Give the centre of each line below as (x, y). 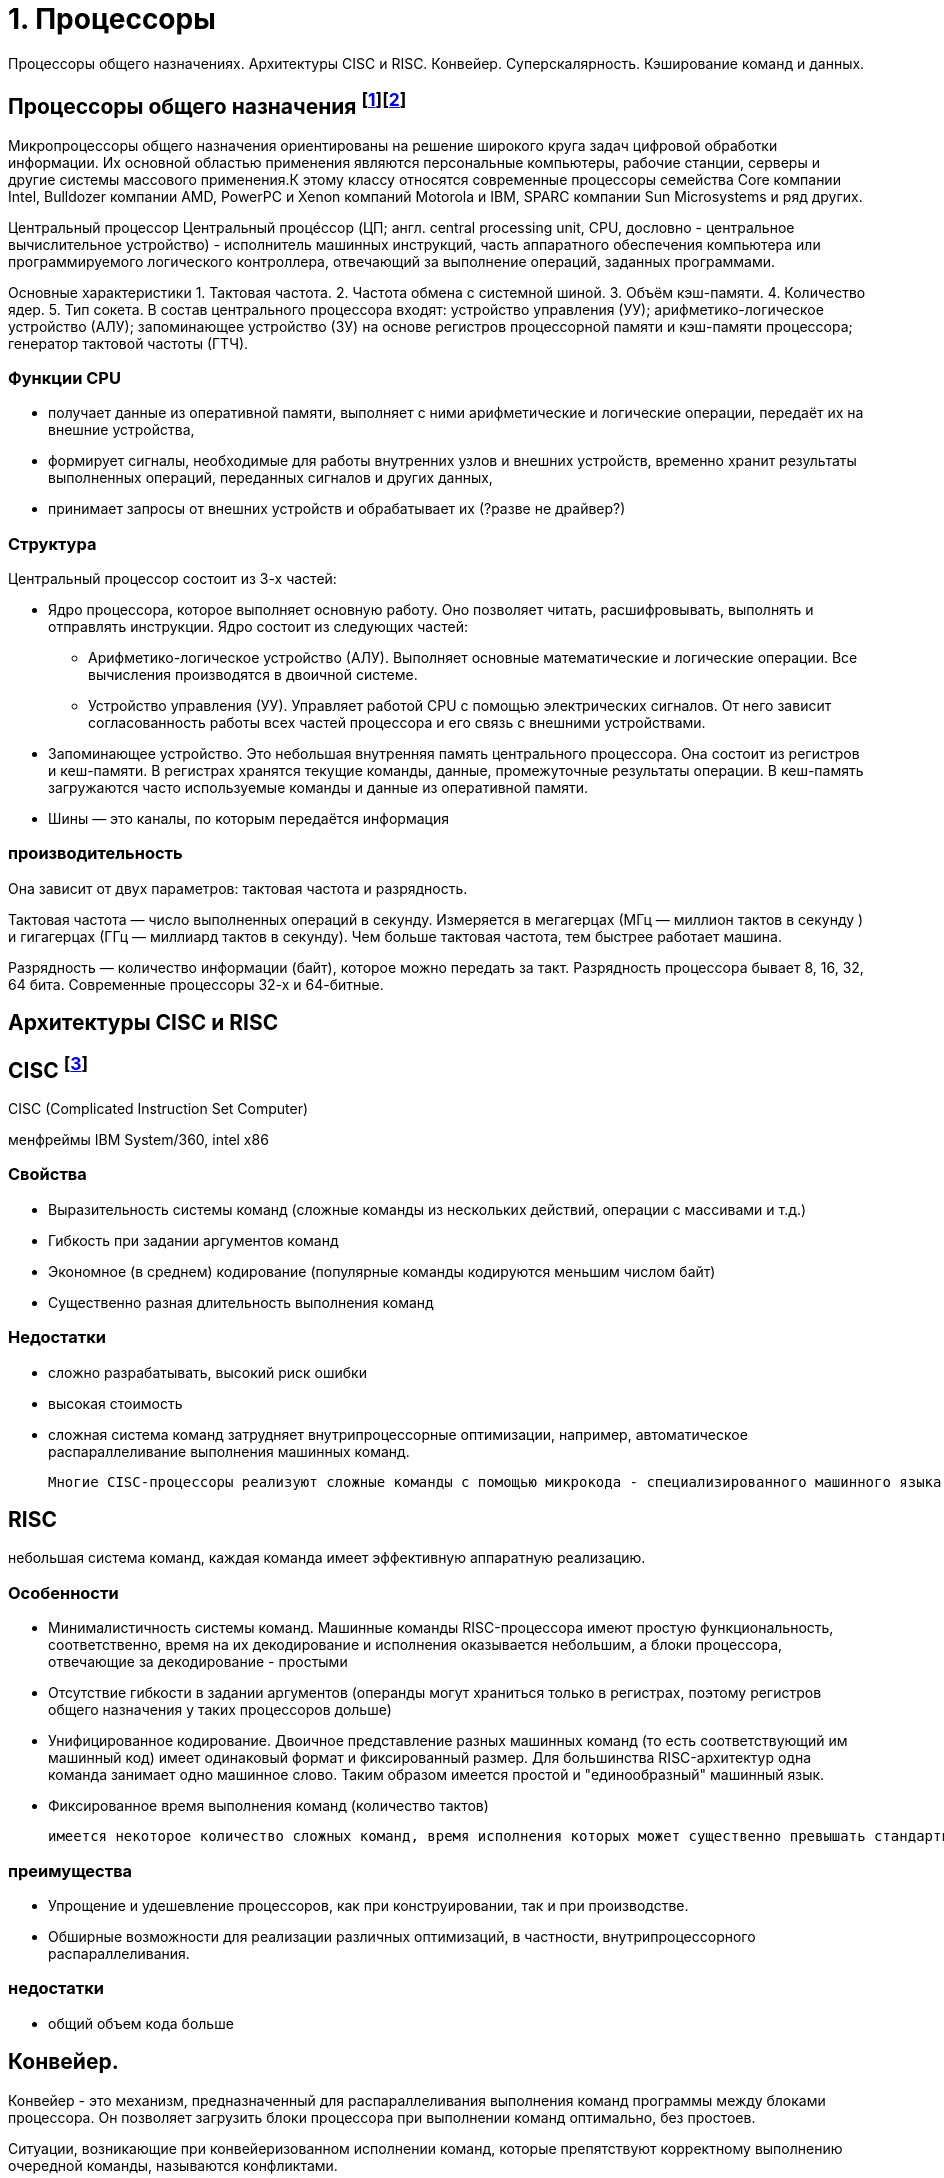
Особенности (63, 1592)
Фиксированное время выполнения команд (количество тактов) (268, 1806)
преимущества (70, 1870)
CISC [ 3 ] (48, 1067)
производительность (95, 853)
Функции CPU (64, 377)
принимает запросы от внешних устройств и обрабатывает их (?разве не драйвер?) (337, 509)
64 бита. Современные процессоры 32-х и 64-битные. (196, 984)
